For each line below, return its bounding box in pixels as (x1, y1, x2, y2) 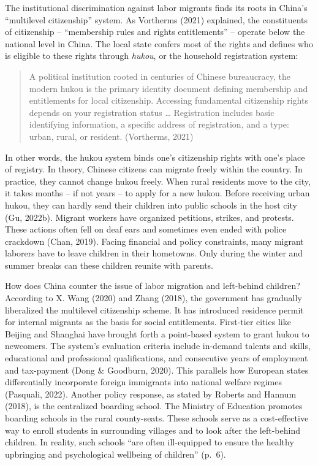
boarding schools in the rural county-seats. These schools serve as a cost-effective (5, 412, 309, 424)
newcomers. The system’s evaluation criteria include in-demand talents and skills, (5, 339, 311, 352)
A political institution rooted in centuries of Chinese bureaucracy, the (29, 69, 291, 82)
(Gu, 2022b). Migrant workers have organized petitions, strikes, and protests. (5, 210, 294, 223)
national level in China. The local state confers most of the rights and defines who (5, 37, 313, 50)
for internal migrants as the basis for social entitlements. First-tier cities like (5, 315, 291, 328)
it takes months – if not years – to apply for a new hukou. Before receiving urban (5, 186, 310, 199)
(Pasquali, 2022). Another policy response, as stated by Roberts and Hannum (5, 387, 297, 400)
